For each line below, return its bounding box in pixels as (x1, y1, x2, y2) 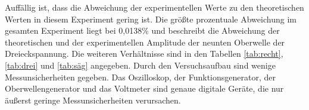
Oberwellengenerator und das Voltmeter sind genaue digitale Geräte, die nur (5, 82, 284, 95)
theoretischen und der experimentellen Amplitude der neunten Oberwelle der (5, 35, 285, 48)
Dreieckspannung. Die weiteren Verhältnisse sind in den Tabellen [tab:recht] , (5, 47, 283, 60)
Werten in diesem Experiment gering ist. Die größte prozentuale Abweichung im (5, 12, 296, 25)
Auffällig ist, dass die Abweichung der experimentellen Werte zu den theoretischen (5, 1, 304, 13)
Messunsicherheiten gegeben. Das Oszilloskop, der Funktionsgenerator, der (5, 70, 276, 83)
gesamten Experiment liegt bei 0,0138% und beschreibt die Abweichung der (5, 24, 280, 37)
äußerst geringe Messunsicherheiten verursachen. (5, 93, 181, 106)
